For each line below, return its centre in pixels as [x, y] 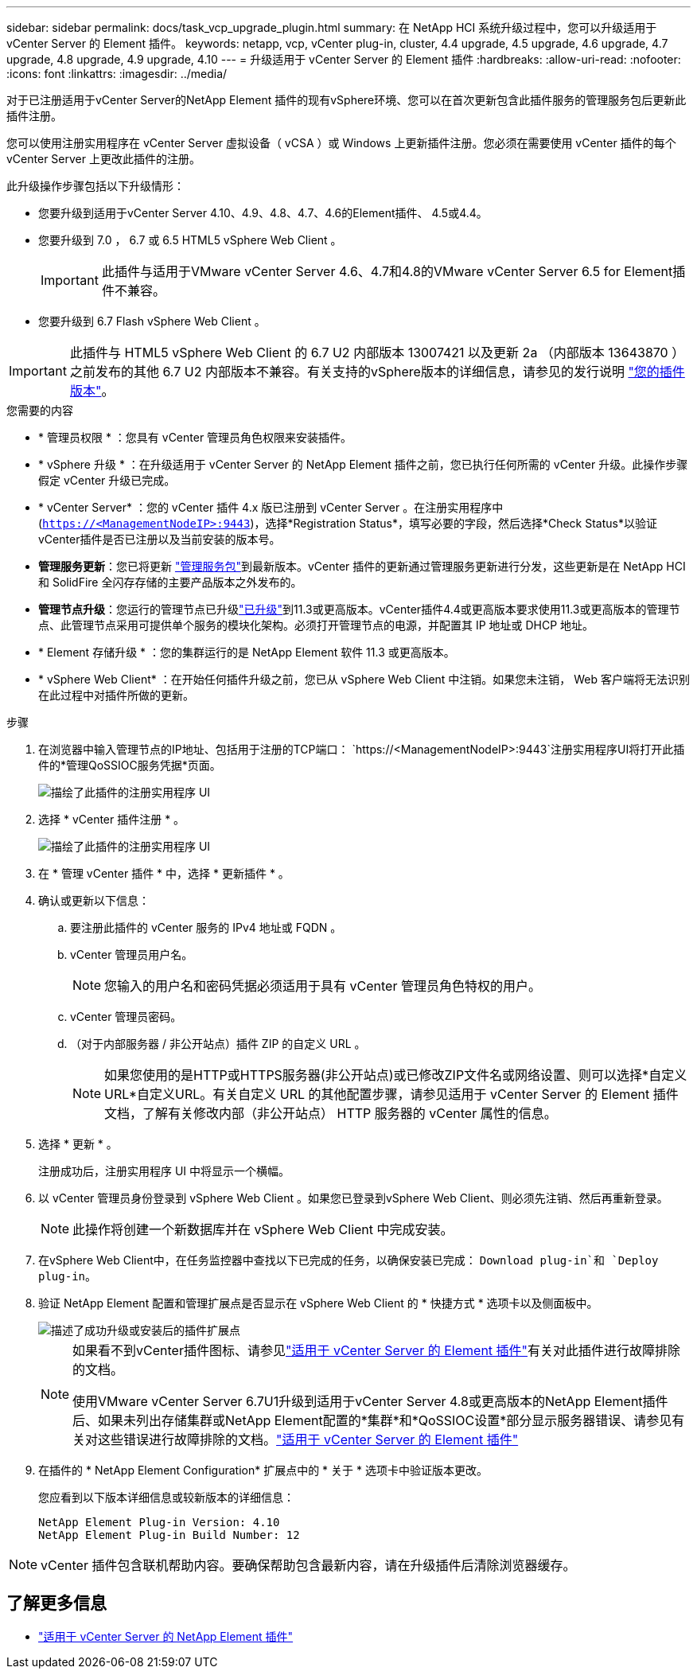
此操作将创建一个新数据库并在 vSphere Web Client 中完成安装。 [263, 1229]
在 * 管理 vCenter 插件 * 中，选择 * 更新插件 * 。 [164, 873]
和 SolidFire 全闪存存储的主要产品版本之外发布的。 [170, 582]
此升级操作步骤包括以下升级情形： [95, 186]
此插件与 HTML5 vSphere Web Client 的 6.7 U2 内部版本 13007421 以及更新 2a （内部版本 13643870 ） [377, 353]
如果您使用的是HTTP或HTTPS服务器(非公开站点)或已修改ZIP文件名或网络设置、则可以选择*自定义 [396, 1075]
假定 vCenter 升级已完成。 [107, 480]
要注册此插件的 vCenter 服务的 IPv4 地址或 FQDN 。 [206, 927]
